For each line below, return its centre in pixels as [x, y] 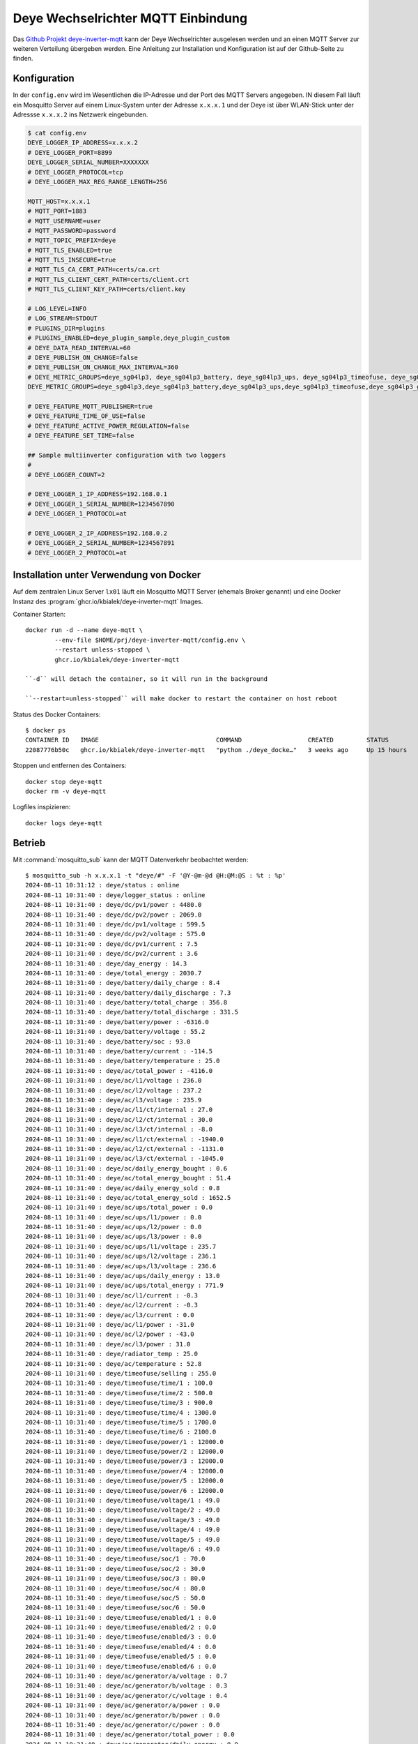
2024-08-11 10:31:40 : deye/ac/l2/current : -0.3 [112, 1305]
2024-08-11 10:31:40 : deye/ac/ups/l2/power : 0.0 [114, 1227]
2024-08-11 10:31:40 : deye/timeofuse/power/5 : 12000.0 [125, 1481]
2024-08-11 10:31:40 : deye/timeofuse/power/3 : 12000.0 [125, 1461]
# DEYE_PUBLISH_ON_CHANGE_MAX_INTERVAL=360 [103, 367]
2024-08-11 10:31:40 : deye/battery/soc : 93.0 [108, 1042]
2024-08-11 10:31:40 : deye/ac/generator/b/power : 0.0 [123, 1715]
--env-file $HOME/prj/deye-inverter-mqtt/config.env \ [150, 640]
